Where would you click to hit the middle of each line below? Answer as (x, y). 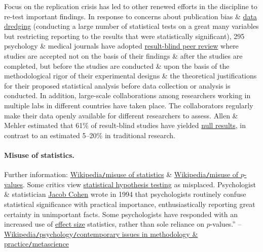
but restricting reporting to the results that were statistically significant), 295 (124, 36)
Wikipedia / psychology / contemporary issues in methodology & (101, 234)
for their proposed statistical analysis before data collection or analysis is (117, 85)
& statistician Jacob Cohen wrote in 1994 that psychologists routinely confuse (125, 194)
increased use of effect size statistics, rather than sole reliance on (104, 224)
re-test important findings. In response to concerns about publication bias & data (130, 16)
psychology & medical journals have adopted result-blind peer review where (121, 46)
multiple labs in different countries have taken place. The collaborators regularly (129, 105)
